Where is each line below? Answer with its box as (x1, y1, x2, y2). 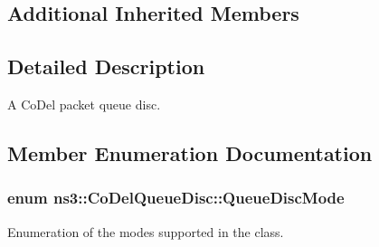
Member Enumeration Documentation (7, 138, 373, 166)
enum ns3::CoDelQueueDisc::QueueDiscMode (7, 186, 345, 209)
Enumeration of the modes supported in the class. (7, 222, 284, 241)
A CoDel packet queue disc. (7, 94, 161, 113)
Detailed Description (7, 52, 205, 81)
